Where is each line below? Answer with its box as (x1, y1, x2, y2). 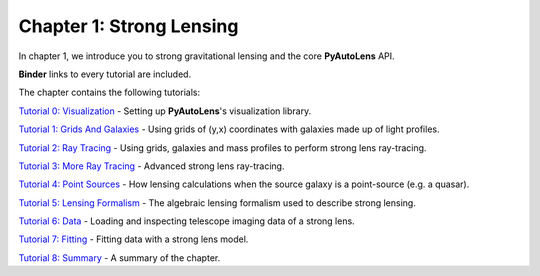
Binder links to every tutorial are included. (18, 68, 192, 80)
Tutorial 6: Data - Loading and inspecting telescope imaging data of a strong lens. (18, 215, 355, 227)
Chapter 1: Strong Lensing (18, 15, 239, 37)
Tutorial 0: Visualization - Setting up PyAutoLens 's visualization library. (18, 105, 312, 117)
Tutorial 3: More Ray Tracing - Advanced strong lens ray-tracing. (18, 160, 285, 172)
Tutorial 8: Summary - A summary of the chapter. (18, 251, 221, 264)
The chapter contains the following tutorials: (18, 86, 200, 99)
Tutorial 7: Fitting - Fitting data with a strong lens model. (18, 233, 249, 245)
